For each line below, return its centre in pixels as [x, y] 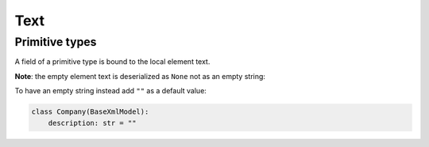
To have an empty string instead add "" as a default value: [110, 91]
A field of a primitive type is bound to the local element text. [112, 62]
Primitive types [56, 42]
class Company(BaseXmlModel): [90, 112]
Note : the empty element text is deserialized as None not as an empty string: [140, 76]
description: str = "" [92, 123]
